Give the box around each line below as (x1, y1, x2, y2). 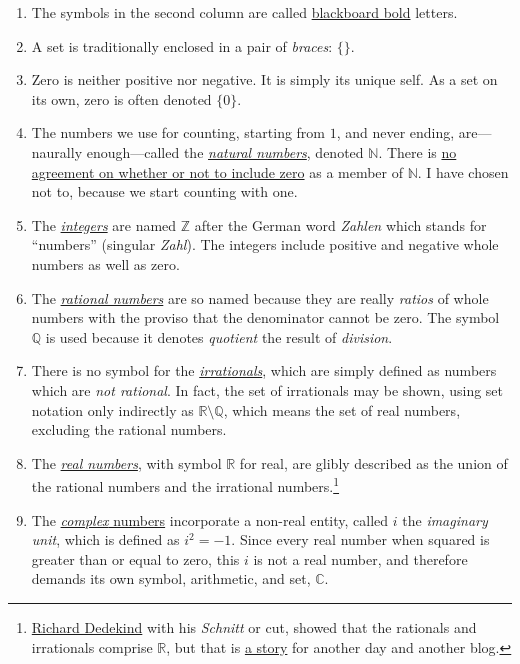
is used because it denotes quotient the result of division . (45, 326, 393, 347)
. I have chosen (417, 161, 509, 182)
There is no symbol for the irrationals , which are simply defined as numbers (31, 360, 497, 381)
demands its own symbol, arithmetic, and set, (31, 568, 311, 589)
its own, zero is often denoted (31, 88, 212, 109)
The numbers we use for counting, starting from (31, 122, 326, 143)
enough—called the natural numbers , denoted (86, 141, 364, 162)
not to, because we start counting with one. (31, 181, 298, 202)
